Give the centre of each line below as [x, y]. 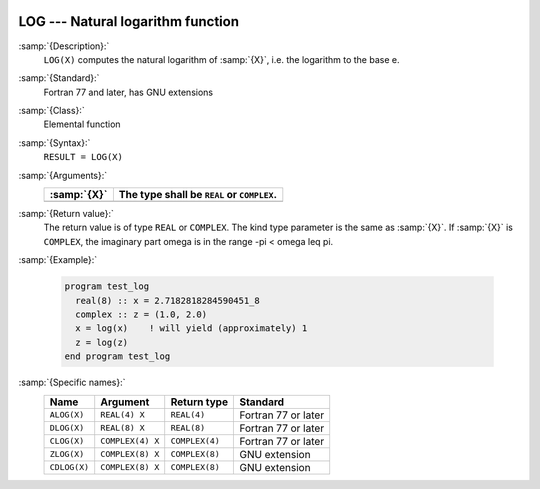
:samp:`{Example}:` [58, 260]
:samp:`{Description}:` [64, 46]
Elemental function [82, 124]
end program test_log [117, 356]
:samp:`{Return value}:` [66, 214]
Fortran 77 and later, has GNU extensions [128, 92]
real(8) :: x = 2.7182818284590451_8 [167, 300]
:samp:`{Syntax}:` [54, 142]
